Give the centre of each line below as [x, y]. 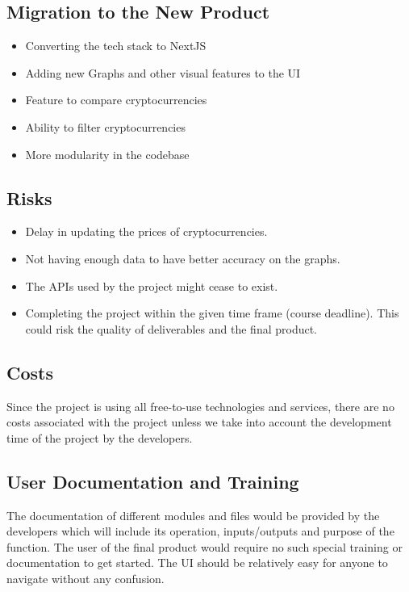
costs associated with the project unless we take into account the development [199, 422]
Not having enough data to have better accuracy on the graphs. [183, 258]
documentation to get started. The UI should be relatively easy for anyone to [197, 563]
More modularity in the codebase [107, 154]
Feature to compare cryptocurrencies [116, 100]
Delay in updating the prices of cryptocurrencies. [146, 231]
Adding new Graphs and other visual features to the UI [163, 72]
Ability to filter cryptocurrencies [105, 126]
